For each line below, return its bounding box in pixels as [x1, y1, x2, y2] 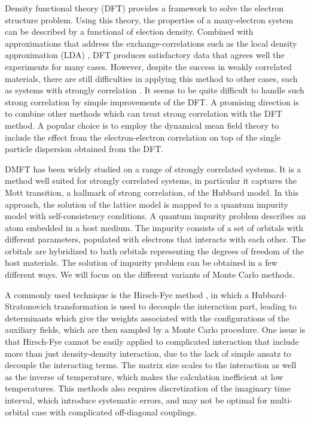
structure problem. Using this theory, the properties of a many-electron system [5, 13, 294, 26]
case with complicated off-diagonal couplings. [32, 405, 197, 418]
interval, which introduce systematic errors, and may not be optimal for [5, 394, 268, 406]
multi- [270, 394, 292, 406]
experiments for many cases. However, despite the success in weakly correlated [5, 60, 292, 72]
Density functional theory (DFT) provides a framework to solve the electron [5, 2, 284, 14]
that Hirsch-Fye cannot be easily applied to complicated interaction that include [5, 335, 299, 348]
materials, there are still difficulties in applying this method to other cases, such [5, 72, 298, 84]
